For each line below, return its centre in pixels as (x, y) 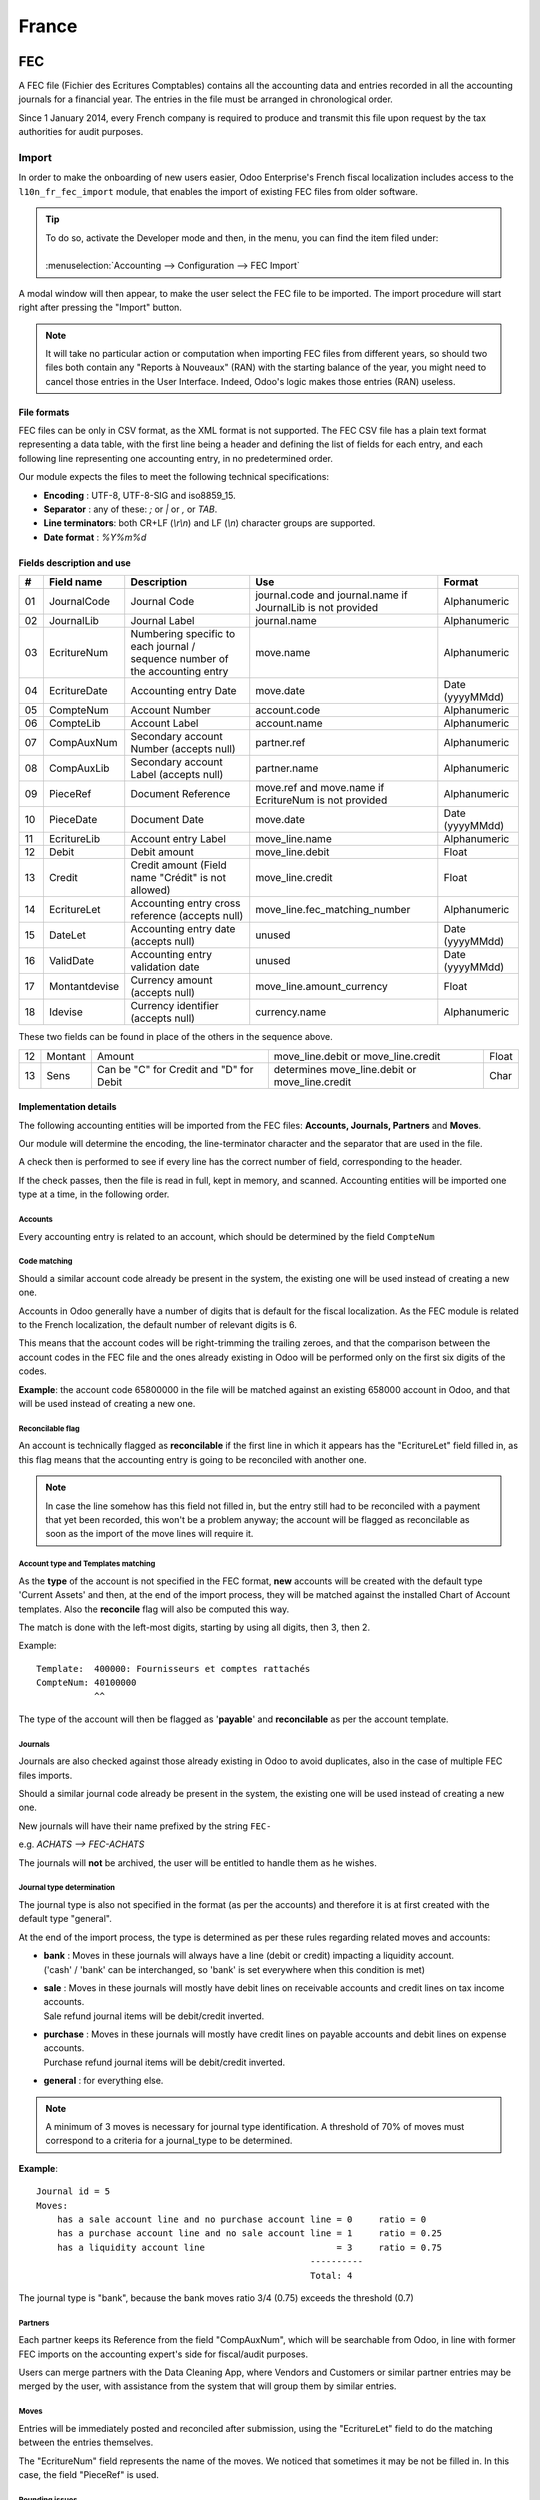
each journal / (163, 647)
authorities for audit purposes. (81, 132)
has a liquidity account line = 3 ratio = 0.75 (249, 2247)
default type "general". (65, 1919)
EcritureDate (78, 691)
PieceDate (73, 820)
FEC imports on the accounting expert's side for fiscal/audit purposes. (163, 2354)
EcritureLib (74, 839)
